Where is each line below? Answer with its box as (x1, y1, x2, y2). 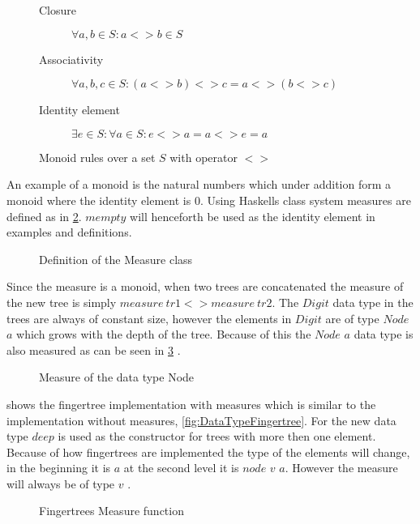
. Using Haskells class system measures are (199, 191, 411, 208)
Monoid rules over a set (39, 148, 156, 165)
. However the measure (285, 459, 398, 476)
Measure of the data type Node (39, 369, 195, 386)
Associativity (39, 50, 104, 67)
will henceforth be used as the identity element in (130, 207, 375, 224)
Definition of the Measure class (39, 250, 193, 267)
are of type (325, 309, 379, 326)
